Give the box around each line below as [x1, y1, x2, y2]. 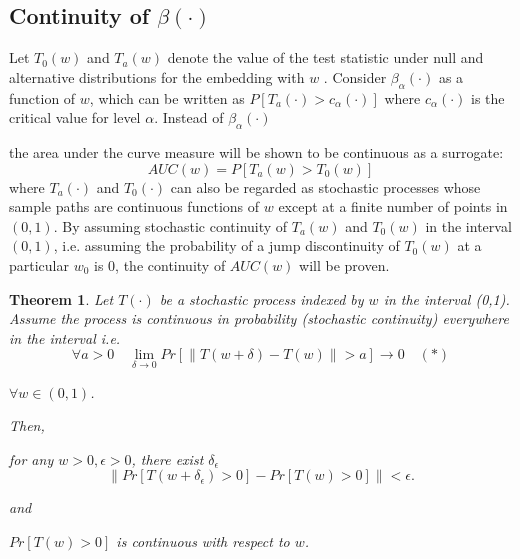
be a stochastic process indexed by [159, 288, 364, 309]
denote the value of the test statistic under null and [167, 47, 484, 68]
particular [9, 254, 69, 275]
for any [9, 448, 54, 469]
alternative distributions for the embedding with [9, 66, 305, 87]
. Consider [323, 66, 387, 87]
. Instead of [154, 107, 224, 128]
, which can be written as [89, 87, 245, 108]
